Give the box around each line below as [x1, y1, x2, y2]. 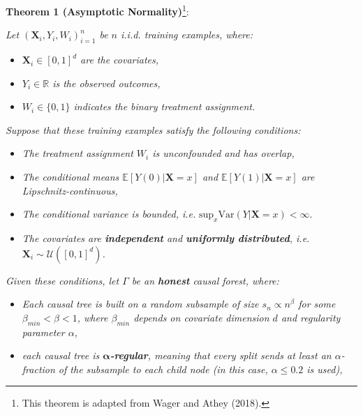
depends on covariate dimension [133, 310, 269, 324]
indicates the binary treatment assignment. [73, 99, 255, 114]
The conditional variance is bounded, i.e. [22, 206, 196, 221]
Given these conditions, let [6, 273, 119, 287]
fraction [22, 361, 55, 376]
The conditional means [22, 169, 119, 184]
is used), [306, 361, 343, 376]
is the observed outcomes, [52, 75, 161, 90]
